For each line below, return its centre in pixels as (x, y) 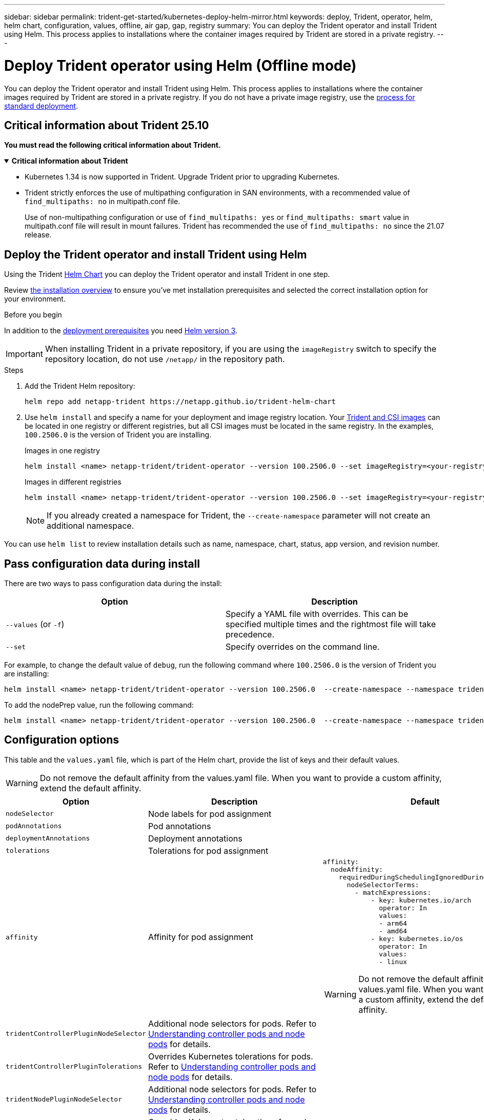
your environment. (35, 299)
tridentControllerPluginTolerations (74, 1067)
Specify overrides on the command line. (303, 647)
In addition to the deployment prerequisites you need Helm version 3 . (121, 331)
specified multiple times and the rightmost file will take (331, 624)
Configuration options (62, 740)
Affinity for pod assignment (200, 937)
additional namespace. (90, 526)
